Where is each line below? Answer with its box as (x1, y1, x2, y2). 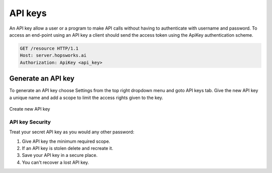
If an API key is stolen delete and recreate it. (22, 145, 113, 151)
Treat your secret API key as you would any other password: (9, 129, 134, 135)
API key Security (9, 118, 51, 125)
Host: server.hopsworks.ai (20, 53, 87, 58)
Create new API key (9, 106, 50, 112)
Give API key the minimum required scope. (22, 138, 110, 144)
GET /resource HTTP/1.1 (20, 45, 79, 51)
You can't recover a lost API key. (22, 159, 89, 165)
